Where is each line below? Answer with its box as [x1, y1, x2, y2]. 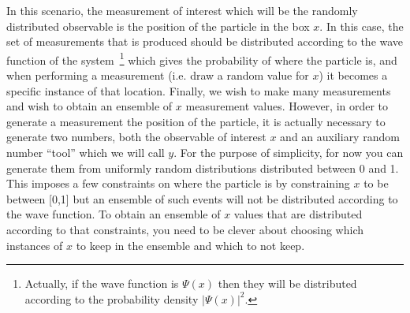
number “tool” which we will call [6, 144, 165, 160]
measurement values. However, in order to [185, 98, 389, 114]
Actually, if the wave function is [24, 275, 179, 292]
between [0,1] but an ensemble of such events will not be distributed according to [6, 190, 398, 207]
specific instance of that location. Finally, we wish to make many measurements [6, 82, 391, 99]
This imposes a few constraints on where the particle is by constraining [6, 175, 350, 192]
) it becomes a [319, 67, 388, 84]
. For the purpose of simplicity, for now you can [173, 144, 404, 160]
